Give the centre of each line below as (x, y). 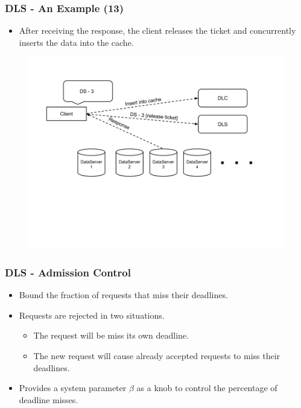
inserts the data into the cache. (76, 42)
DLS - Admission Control (68, 272)
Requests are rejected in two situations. (92, 315)
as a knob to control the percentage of (207, 388)
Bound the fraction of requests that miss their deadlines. (123, 295)
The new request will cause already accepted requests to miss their (157, 355)
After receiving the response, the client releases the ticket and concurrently (157, 30)
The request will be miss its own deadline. (111, 335)
